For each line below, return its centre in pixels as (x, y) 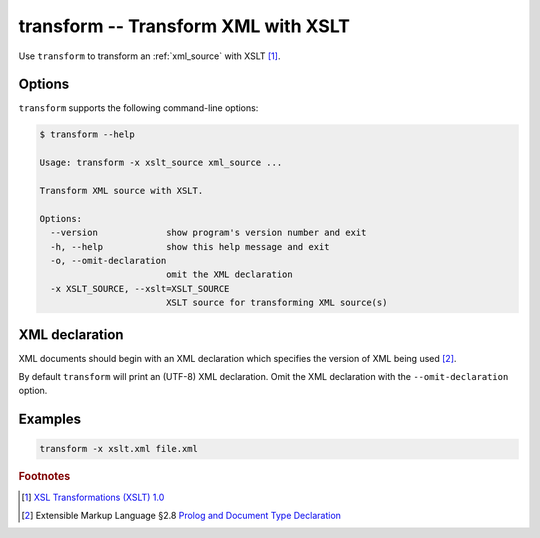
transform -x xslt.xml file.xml (119, 449)
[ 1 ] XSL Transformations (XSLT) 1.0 (93, 497)
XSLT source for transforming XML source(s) (276, 303)
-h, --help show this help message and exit (190, 246)
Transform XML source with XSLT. (121, 190)
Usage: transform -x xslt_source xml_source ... (161, 163)
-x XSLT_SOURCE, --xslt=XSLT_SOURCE (140, 288)
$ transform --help (87, 134)
